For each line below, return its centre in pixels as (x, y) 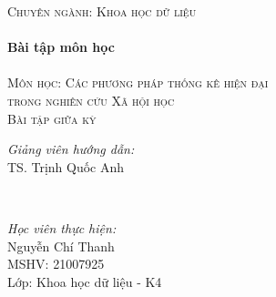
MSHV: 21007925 (56, 264)
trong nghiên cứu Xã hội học (91, 100)
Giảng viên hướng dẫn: (71, 149)
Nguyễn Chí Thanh (61, 246)
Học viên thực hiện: (62, 227)
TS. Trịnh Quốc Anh (66, 166)
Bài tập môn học (61, 47)
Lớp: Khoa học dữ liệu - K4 (85, 281)
